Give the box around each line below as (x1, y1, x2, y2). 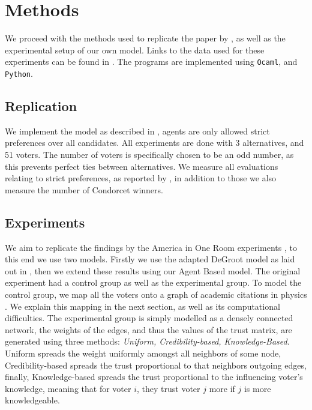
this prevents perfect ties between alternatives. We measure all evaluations (5, 160, 278, 172)
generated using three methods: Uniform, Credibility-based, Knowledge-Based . (5, 335, 290, 348)
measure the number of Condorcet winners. (5, 183, 163, 196)
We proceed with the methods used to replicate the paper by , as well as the (5, 32, 286, 44)
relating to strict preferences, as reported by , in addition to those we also (5, 172, 277, 184)
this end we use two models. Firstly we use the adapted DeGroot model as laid (5, 253, 295, 265)
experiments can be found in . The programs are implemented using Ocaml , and (5, 55, 298, 68)
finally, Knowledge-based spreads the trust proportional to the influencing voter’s (5, 370, 303, 383)
